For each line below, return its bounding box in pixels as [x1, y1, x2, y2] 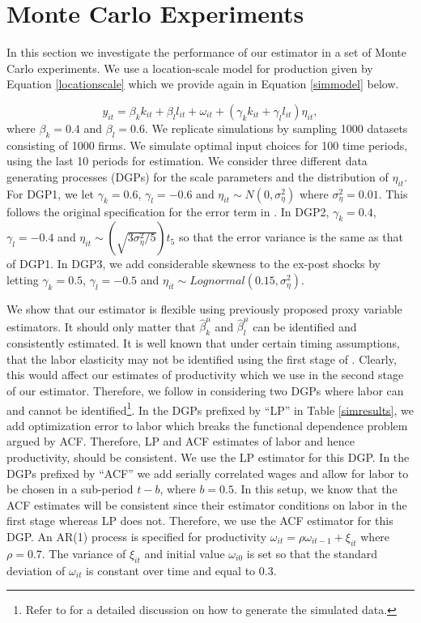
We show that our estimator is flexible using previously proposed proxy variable [6, 301, 402, 318]
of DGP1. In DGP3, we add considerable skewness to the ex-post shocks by [6, 255, 381, 272]
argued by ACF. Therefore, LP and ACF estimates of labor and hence [6, 433, 355, 450]
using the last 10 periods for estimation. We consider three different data [6, 152, 368, 169]
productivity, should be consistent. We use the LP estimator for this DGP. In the [6, 449, 410, 465]
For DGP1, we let [6, 185, 95, 202]
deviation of [6, 561, 66, 578]
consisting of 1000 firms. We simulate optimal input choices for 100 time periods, [6, 136, 408, 153]
